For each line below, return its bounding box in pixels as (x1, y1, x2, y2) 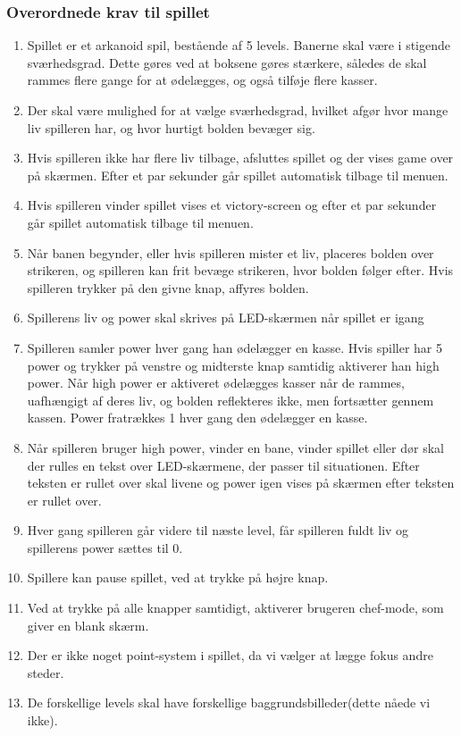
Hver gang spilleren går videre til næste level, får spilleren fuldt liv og (27, 521, 409, 539)
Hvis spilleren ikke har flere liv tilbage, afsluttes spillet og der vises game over (27, 148, 454, 167)
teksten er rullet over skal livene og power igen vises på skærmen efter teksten (27, 473, 455, 492)
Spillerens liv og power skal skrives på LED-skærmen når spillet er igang (27, 308, 424, 327)
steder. (27, 663, 64, 682)
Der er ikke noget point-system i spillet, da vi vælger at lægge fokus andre (27, 646, 433, 665)
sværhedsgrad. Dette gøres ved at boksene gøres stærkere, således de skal (27, 53, 427, 71)
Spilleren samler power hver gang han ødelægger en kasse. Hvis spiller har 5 (27, 338, 442, 356)
